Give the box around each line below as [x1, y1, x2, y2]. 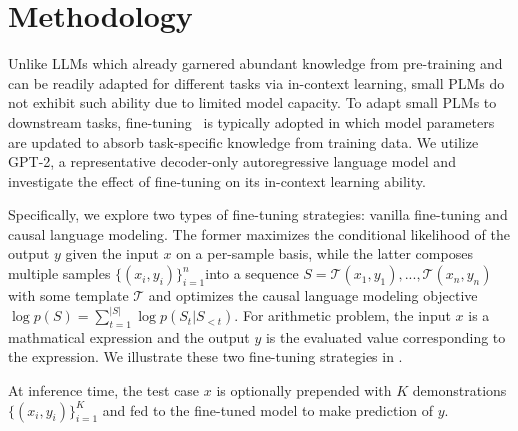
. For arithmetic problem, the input [234, 305, 451, 326]
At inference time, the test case [8, 380, 200, 401]
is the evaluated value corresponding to [265, 326, 506, 347]
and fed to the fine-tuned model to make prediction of [102, 399, 434, 420]
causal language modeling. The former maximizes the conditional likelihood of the [8, 223, 510, 244]
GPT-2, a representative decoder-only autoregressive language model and [8, 151, 456, 172]
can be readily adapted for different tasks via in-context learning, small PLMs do [8, 72, 505, 93]
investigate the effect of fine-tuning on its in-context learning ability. [8, 170, 426, 191]
